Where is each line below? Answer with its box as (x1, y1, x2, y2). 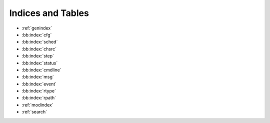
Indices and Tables (9, 7, 89, 18)
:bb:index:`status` (21, 60, 58, 66)
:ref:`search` (21, 109, 47, 115)
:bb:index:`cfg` (21, 31, 52, 37)
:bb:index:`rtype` (21, 88, 56, 94)
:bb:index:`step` (21, 53, 54, 59)
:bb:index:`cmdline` (21, 66, 62, 72)
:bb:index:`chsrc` (21, 45, 57, 52)
